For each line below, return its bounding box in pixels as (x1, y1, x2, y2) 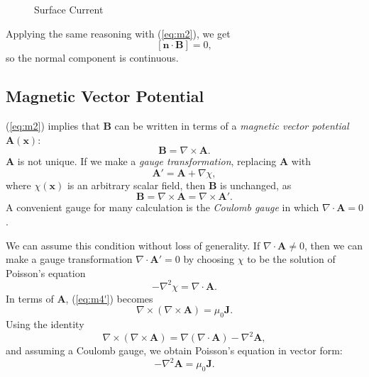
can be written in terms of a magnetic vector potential (114, 118, 349, 133)
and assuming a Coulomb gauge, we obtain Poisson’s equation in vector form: (6, 343, 343, 358)
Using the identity (6, 317, 84, 332)
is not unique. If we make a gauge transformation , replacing (17, 154, 277, 169)
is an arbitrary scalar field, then (67, 177, 206, 192)
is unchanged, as (220, 177, 292, 192)
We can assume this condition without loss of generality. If (6, 237, 260, 252)
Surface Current (34, 2, 104, 16)
